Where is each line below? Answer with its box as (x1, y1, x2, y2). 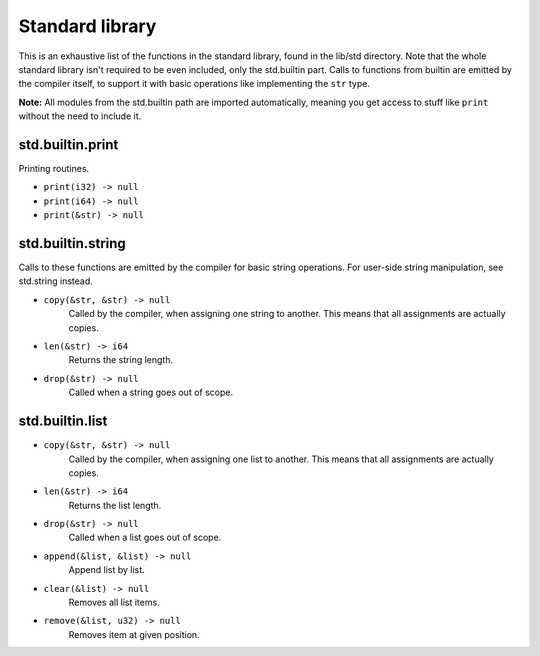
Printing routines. (18, 163, 90, 175)
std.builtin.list (18, 413, 108, 430)
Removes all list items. (68, 596, 160, 609)
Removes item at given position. (68, 628, 200, 640)
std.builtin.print (18, 136, 119, 153)
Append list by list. (68, 564, 145, 576)
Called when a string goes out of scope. (68, 386, 234, 399)
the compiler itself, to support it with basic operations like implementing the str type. (18, 78, 370, 90)
